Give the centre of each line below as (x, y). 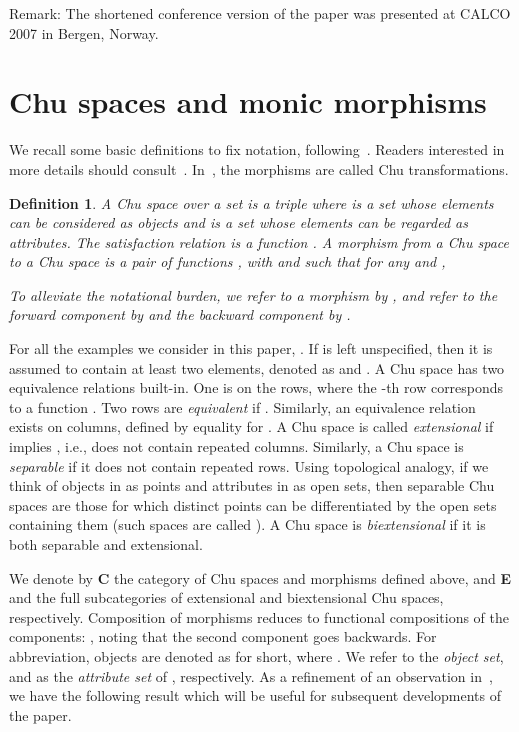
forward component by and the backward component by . (180, 314)
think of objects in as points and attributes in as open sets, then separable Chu (252, 485)
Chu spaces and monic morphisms (248, 101)
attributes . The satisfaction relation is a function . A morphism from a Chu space (259, 241)
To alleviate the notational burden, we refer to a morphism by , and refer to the (253, 294)
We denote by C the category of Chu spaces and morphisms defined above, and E (260, 577)
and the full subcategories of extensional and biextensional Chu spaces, (226, 597)
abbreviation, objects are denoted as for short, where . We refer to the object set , (256, 655)
